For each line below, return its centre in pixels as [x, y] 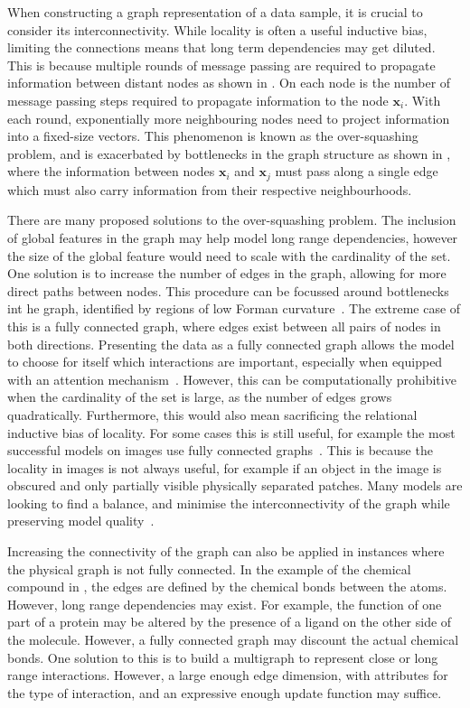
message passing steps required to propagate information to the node [198, 100]
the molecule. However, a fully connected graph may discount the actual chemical [233, 640]
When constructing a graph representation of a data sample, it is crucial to [215, 12]
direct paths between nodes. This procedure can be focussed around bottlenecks [228, 290]
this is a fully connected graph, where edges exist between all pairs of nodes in [224, 326]
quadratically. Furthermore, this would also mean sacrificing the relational [212, 414]
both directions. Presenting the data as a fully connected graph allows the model [231, 344]
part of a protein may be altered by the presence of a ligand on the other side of [230, 622]
